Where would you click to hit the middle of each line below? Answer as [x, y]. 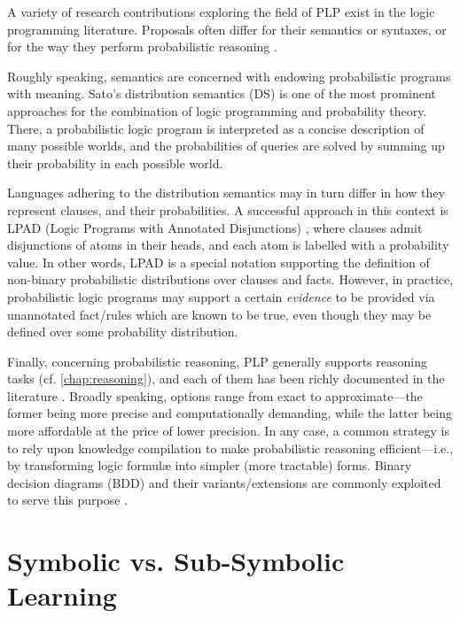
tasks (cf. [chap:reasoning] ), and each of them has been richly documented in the [226, 379]
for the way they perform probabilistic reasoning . [142, 46]
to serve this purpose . [68, 500]
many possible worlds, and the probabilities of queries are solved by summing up [226, 146]
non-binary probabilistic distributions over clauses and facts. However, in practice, [230, 279]
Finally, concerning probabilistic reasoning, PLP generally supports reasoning [217, 361]
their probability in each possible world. [115, 162]
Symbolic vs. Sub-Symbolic [176, 561]
